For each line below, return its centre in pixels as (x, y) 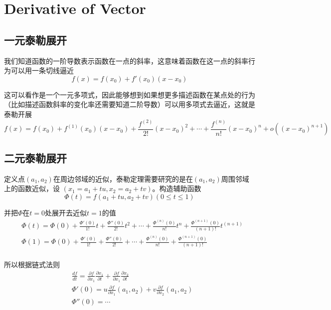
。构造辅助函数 (177, 188)
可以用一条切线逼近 (42, 70)
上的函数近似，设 (32, 188)
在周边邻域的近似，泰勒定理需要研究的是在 (123, 178)
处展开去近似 (66, 212)
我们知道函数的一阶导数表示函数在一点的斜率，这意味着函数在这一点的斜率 (126, 60)
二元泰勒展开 (35, 157)
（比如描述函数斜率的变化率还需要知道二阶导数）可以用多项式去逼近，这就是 (130, 104)
